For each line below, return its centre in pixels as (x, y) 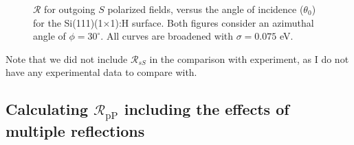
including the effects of (207, 109)
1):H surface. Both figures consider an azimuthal (212, 22)
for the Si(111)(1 (68, 22)
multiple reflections (75, 130)
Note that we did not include (67, 58)
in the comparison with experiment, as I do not (249, 58)
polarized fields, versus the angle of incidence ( (206, 9)
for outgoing (70, 9)
